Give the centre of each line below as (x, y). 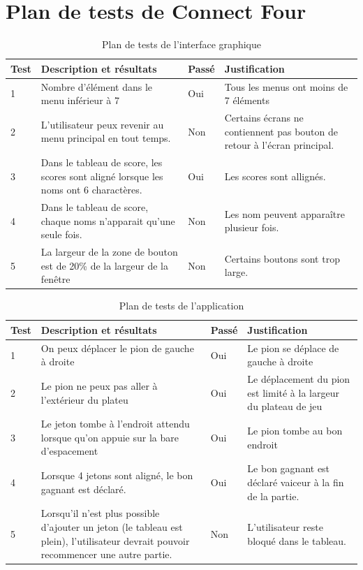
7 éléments (247, 100)
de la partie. (273, 496)
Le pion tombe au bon (295, 431)
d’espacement (69, 451)
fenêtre (55, 279)
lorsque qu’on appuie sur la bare (110, 437)
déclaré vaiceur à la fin (296, 482)
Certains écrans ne (264, 117)
